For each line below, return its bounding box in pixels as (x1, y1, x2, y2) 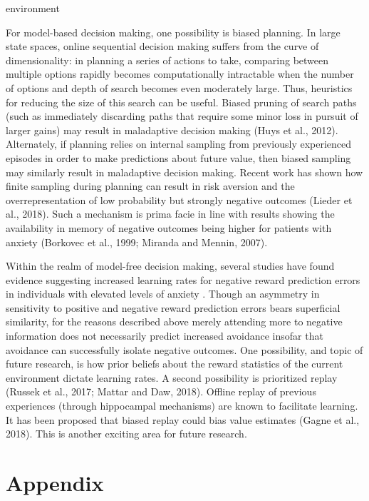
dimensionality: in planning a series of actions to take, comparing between (6, 52, 329, 67)
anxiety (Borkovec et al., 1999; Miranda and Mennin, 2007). (6, 234, 268, 249)
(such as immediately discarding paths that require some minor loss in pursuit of (6, 108, 358, 123)
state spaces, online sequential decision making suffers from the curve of (6, 39, 319, 54)
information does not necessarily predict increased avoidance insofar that (6, 328, 323, 343)
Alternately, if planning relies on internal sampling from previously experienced (6, 136, 352, 151)
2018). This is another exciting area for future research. (6, 426, 247, 441)
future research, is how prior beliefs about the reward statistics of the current (6, 356, 343, 371)
